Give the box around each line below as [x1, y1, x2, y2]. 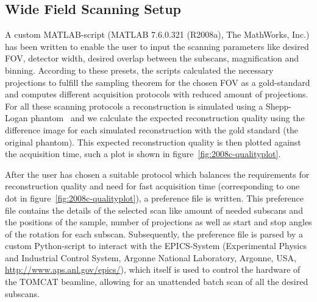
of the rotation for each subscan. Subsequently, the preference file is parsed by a [5, 227, 304, 240]
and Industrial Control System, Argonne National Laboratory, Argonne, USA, [5, 251, 296, 264]
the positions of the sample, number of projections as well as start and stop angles [5, 216, 312, 228]
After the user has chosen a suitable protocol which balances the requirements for [5, 167, 310, 180]
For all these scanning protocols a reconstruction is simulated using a [5, 99, 263, 112]
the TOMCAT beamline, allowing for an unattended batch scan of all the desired [5, 275, 308, 288]
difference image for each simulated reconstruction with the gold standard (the [5, 123, 299, 136]
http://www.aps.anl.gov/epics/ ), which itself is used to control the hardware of [5, 263, 301, 276]
